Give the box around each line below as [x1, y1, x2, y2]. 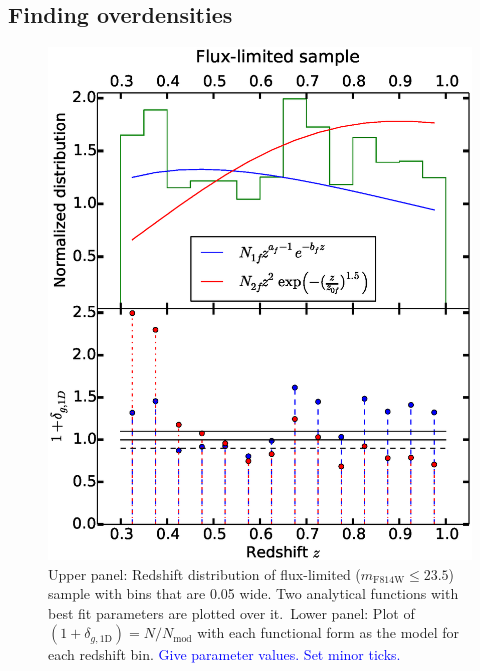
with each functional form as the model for [197, 622, 460, 643]
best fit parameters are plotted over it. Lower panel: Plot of [48, 602, 415, 623]
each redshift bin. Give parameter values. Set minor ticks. [48, 644, 401, 665]
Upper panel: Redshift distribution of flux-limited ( [48, 563, 361, 584]
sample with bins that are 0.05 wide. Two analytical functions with [48, 583, 459, 604]
